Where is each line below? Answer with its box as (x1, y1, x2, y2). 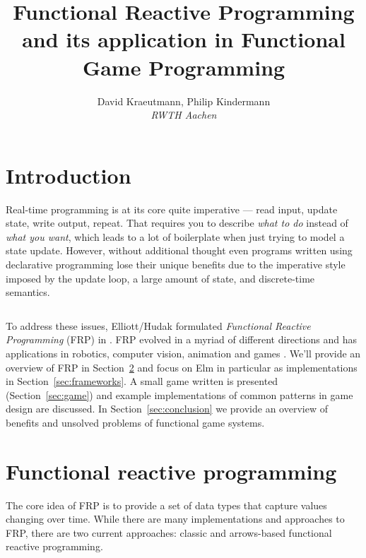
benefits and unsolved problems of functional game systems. (6, 415, 265, 429)
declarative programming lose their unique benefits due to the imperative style (6, 257, 346, 271)
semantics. (6, 285, 50, 299)
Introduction (6, 160, 131, 189)
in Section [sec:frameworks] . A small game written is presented (6, 374, 278, 388)
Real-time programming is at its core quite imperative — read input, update (6, 201, 338, 216)
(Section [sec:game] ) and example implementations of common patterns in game (6, 387, 353, 402)
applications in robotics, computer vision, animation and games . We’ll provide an (6, 345, 361, 360)
